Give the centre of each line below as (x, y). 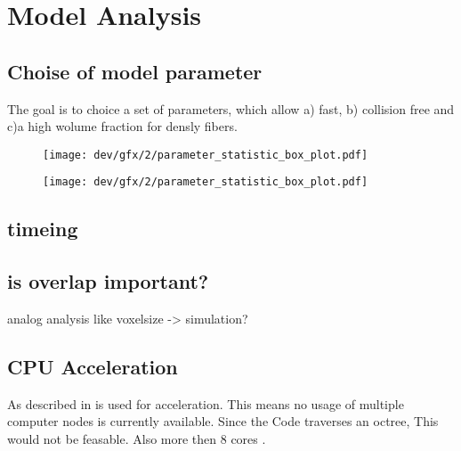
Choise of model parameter (135, 71)
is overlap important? (108, 281)
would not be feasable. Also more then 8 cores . (137, 439)
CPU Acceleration (93, 367)
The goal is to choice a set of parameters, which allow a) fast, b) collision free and (231, 108)
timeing (43, 229)
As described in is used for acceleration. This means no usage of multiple (206, 403)
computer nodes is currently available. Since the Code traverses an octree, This (223, 421)
